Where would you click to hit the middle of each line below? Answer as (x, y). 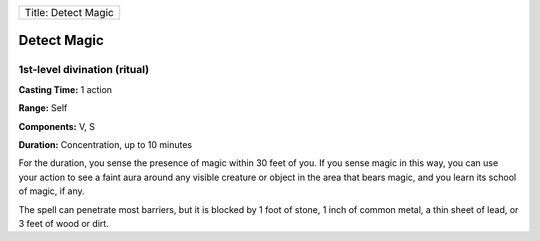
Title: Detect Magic (69, 12)
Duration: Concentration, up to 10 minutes (105, 144)
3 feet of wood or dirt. (63, 223)
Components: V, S (56, 126)
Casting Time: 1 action (65, 89)
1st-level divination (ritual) (84, 70)
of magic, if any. (51, 191)
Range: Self (43, 108)
